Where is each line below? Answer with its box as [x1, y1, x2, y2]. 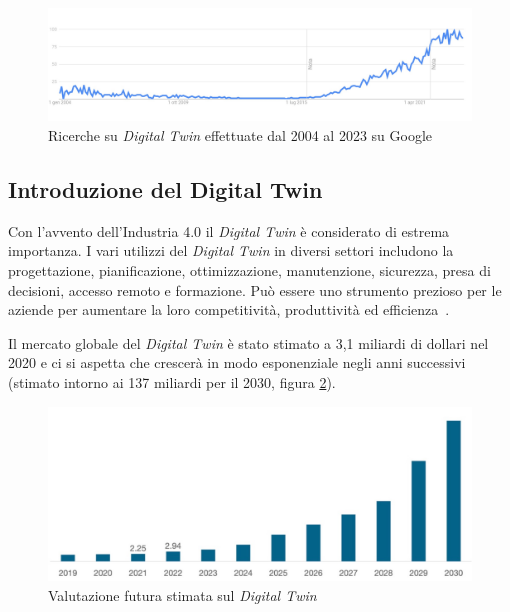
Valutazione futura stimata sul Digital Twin [48, 584, 317, 605]
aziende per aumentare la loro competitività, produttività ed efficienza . [8, 299, 450, 320]
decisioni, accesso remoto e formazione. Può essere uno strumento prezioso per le [8, 279, 502, 300]
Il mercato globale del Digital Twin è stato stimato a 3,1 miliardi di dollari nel [8, 332, 489, 353]
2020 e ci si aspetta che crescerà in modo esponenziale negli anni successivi [8, 352, 466, 373]
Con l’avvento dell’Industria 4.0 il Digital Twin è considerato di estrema [8, 220, 450, 241]
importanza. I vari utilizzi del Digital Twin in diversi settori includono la [8, 240, 454, 261]
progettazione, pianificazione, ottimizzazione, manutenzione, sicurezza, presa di [8, 260, 491, 281]
